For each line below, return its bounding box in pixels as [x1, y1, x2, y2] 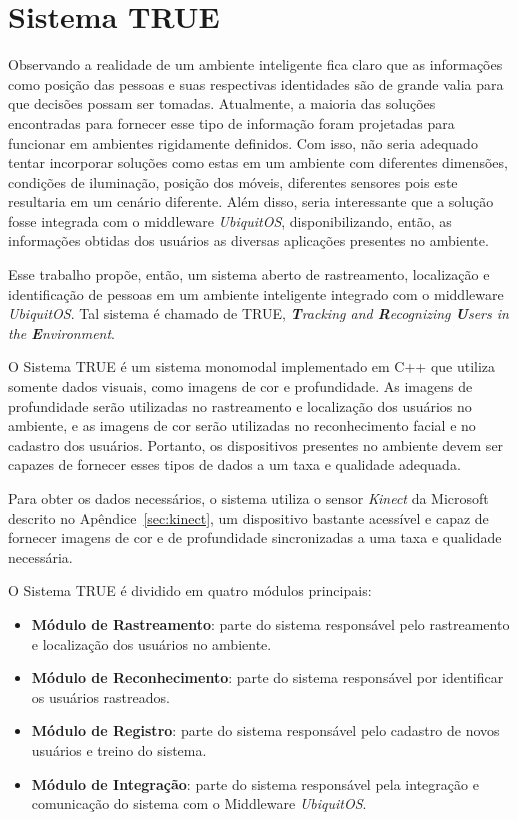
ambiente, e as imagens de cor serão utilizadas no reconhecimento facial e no [8, 415, 476, 436]
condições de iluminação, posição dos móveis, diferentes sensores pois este [8, 171, 458, 192]
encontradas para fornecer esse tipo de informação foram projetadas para [8, 112, 455, 133]
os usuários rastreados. [31, 686, 170, 707]
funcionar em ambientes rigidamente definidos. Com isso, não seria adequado [8, 132, 478, 153]
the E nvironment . [8, 322, 116, 343]
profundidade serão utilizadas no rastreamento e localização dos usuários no [8, 395, 472, 416]
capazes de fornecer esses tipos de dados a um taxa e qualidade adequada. [8, 454, 461, 475]
